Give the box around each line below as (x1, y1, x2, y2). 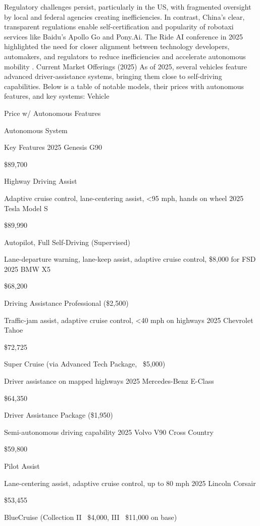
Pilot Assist (4, 461, 40, 471)
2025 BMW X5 (4, 263, 50, 274)
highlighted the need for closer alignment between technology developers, (4, 41, 230, 52)
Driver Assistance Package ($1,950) (4, 410, 113, 420)
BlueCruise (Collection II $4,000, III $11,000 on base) (4, 511, 177, 522)
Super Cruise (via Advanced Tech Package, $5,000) (4, 358, 166, 369)
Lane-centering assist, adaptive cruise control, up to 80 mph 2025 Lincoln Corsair (4, 477, 256, 488)
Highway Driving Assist (4, 176, 77, 186)
